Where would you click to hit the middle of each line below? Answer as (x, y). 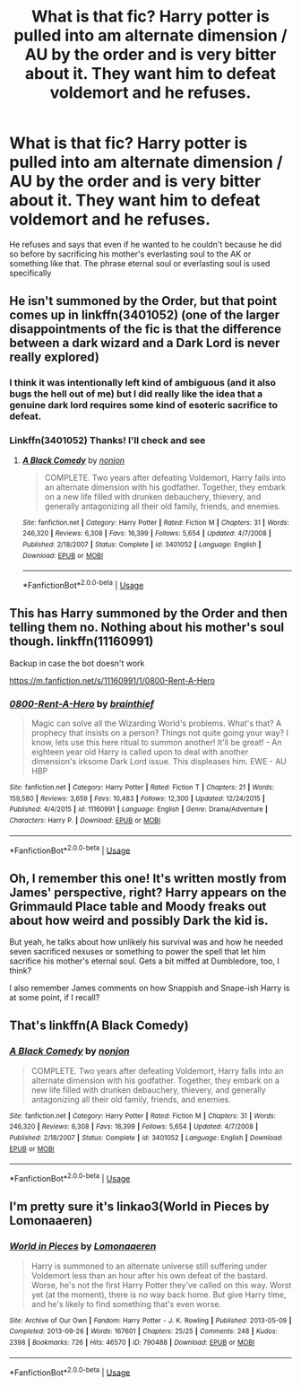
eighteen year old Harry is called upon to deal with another (140, 752)
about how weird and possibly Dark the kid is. (139, 920)
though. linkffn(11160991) (82, 642)
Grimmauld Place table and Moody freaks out (138, 907)
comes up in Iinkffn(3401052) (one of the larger (145, 315)
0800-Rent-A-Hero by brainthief (82, 703)
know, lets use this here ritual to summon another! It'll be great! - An (156, 742)
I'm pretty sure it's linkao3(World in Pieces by (139, 1207)
